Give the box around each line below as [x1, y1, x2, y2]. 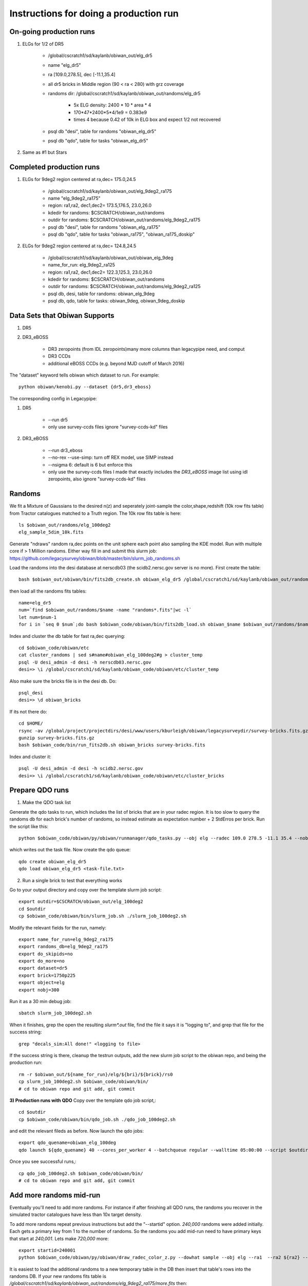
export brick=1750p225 [18, 972, 76, 978]
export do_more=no [18, 958, 65, 964]
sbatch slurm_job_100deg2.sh [18, 1010, 92, 1016]
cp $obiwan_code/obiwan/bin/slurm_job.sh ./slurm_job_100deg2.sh [18, 913, 187, 919]
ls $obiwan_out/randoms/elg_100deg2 [18, 522, 111, 528]
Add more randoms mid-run [9, 1191, 101, 1200]
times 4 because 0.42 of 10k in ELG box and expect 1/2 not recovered [73, 116, 221, 123]
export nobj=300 [18, 987, 60, 993]
